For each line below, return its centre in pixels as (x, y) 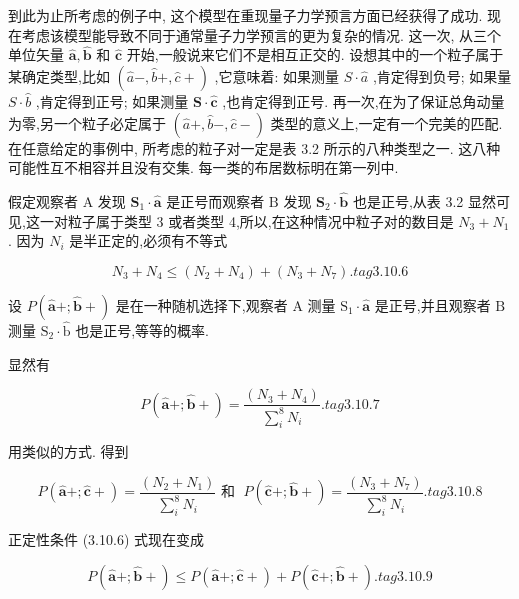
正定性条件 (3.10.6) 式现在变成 (106, 539)
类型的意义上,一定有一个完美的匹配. (386, 122)
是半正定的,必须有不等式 (148, 240)
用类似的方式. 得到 (68, 451)
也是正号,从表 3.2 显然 (424, 201)
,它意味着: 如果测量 (277, 76)
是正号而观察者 (215, 201)
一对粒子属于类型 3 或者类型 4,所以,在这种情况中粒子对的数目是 (246, 220)
